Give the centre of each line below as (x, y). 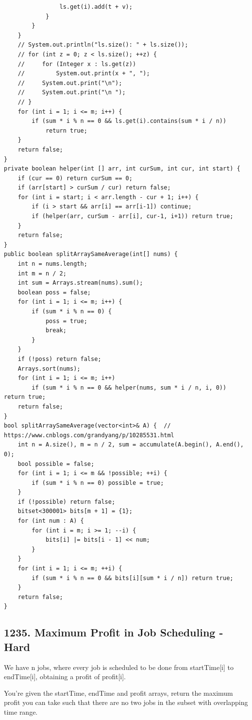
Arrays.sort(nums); (49, 369)
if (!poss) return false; (59, 359)
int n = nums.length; (52, 264)
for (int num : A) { (51, 521)
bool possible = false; (56, 464)
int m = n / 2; (42, 273)
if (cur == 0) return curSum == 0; (75, 178)
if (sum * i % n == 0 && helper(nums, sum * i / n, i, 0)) (129, 387)
